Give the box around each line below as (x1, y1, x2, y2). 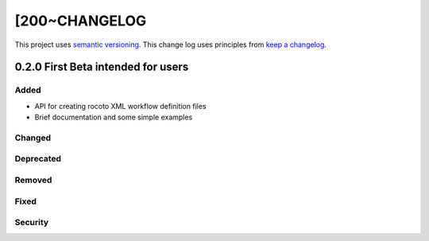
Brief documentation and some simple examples (34, 112, 193, 122)
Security (14, 217, 49, 228)
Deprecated (14, 154, 62, 165)
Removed (14, 174, 52, 185)
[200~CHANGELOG (14, 12, 147, 29)
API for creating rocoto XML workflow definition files (34, 101, 207, 111)
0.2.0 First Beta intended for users (14, 60, 189, 74)
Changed (14, 132, 52, 143)
